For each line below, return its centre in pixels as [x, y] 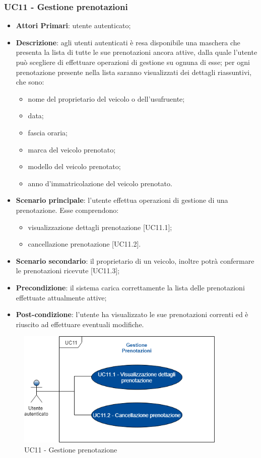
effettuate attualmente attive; [61, 297]
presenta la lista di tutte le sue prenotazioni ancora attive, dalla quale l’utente [137, 52]
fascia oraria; [48, 132]
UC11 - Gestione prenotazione [71, 449]
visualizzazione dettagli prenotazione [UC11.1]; [100, 227]
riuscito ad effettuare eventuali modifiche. [80, 324]
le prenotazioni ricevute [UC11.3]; [68, 271]
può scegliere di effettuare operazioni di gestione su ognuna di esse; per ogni [133, 62]
